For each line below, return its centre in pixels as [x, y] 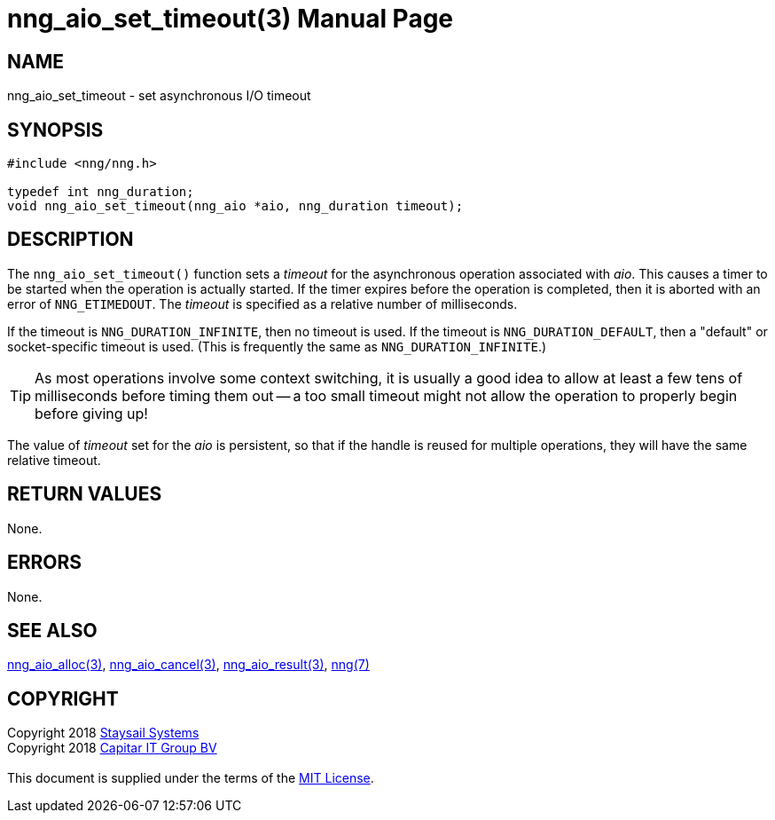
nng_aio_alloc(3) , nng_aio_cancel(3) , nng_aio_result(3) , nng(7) [188, 665]
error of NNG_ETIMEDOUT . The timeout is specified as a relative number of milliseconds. [262, 304]
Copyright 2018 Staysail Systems [103, 733]
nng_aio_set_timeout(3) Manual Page [231, 19]
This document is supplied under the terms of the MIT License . [191, 778]
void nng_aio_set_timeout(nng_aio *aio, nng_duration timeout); [235, 206]
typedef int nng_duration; [101, 192]
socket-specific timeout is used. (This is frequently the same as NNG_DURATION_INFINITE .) [277, 346]
